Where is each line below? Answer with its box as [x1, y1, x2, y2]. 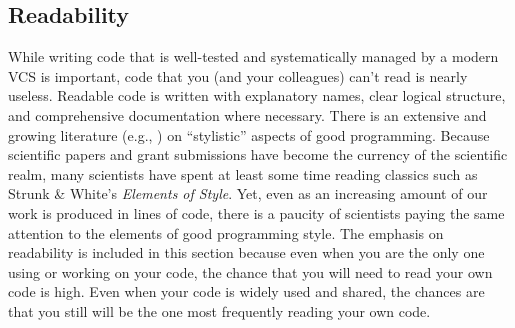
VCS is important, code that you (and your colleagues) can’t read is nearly [8, 65, 468, 86]
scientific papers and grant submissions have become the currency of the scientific [8, 144, 508, 165]
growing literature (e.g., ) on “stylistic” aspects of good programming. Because [8, 124, 490, 145]
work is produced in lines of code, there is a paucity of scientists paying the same [8, 202, 505, 223]
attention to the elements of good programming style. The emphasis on [8, 222, 444, 243]
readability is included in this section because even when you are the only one [8, 242, 485, 263]
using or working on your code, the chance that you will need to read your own [8, 261, 493, 282]
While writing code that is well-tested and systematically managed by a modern [8, 46, 499, 67]
